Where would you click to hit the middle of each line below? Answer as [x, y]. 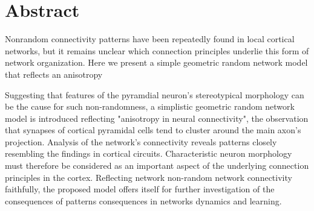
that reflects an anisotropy [54, 74]
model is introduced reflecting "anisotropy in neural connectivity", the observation [157, 118]
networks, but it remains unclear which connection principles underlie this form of [157, 50]
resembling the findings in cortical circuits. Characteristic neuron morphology [149, 153]
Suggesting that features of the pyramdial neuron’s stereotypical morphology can [155, 94]
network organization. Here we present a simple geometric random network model [156, 62]
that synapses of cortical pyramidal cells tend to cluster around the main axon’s [153, 130]
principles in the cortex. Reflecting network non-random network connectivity [149, 177]
